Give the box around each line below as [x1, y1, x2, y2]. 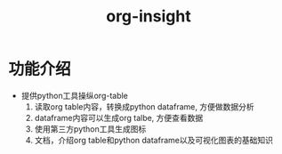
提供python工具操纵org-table [20, 90, 128, 101]
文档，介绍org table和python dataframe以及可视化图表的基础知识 [34, 134, 273, 145]
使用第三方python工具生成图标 [34, 123, 147, 134]
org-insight [105, 6, 192, 27]
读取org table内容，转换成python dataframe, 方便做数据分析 [34, 101, 254, 112]
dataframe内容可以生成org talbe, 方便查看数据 [34, 112, 204, 123]
